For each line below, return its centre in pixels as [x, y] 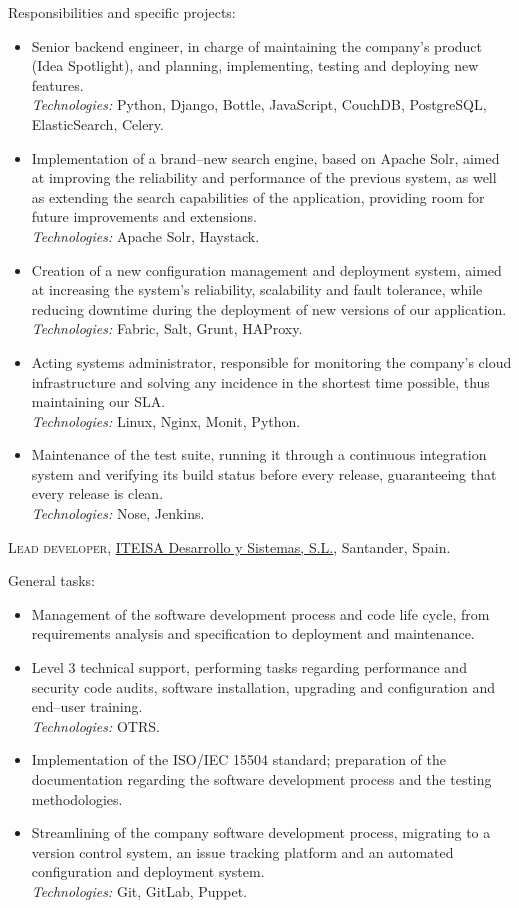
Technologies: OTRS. [95, 725]
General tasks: [52, 580]
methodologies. [77, 798]
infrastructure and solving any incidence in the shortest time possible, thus [260, 381]
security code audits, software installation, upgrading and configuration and [263, 686]
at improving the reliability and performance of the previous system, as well [264, 177]
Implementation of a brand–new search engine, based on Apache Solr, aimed [265, 157]
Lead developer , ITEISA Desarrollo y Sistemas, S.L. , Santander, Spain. [229, 546]
